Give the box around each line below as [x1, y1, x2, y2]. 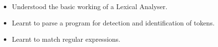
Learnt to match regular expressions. [12, 34, 120, 44]
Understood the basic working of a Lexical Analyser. [12, 1, 168, 12]
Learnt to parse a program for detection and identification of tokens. [12, 17, 215, 27]
